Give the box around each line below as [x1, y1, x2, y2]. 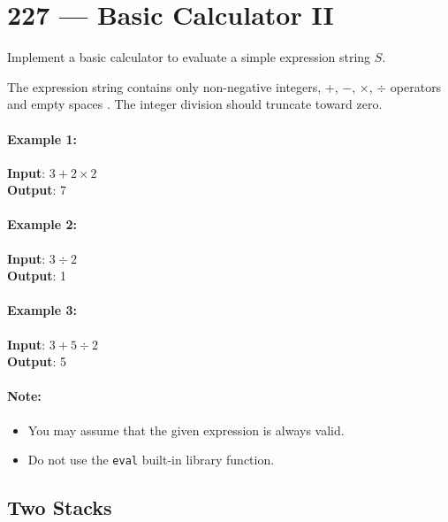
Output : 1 [7, 266, 67, 285]
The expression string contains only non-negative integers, [7, 77, 322, 96]
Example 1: [7, 129, 77, 148]
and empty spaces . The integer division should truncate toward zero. [7, 95, 383, 113]
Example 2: [7, 215, 77, 234]
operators [390, 77, 442, 96]
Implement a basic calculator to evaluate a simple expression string [7, 48, 371, 66]
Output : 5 [7, 352, 67, 371]
